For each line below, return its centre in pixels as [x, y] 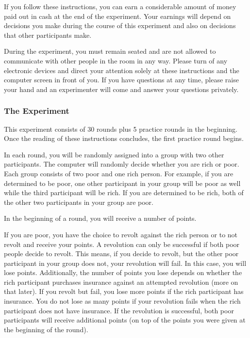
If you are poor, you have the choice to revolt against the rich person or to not [121, 234]
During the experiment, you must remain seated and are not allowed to [110, 51]
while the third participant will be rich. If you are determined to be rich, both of [124, 192]
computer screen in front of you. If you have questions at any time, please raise [121, 80]
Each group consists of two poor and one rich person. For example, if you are [119, 173]
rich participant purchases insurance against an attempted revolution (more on [121, 282]
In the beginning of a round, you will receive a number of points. [100, 218]
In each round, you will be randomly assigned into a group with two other [114, 154]
